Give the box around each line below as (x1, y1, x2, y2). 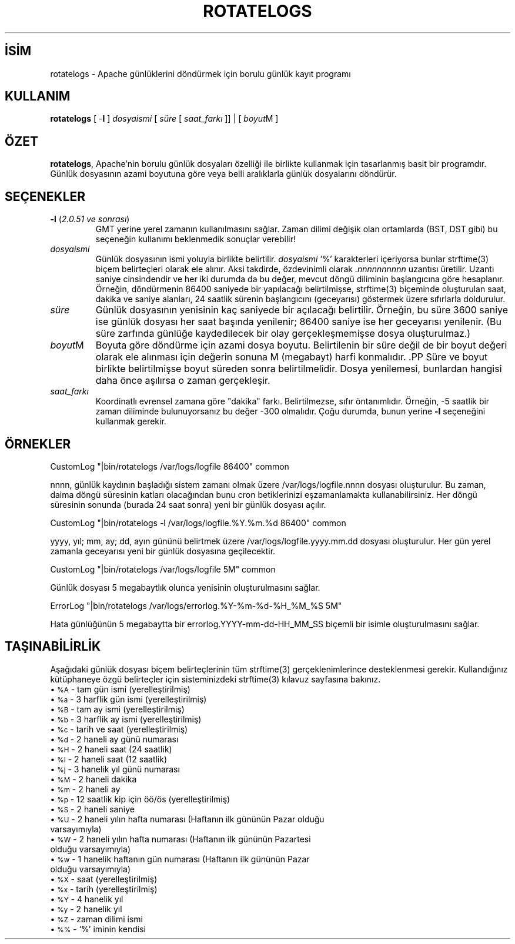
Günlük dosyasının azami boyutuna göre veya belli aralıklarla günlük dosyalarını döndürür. (50, 169, 397, 179)
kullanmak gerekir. (95, 416, 166, 427)
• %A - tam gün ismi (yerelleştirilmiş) (50, 684, 190, 694)
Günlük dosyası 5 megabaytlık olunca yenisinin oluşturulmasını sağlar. (50, 582, 320, 592)
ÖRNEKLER (5, 436, 71, 451)
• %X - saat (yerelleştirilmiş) (50, 873, 158, 884)
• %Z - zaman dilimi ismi (50, 913, 143, 924)
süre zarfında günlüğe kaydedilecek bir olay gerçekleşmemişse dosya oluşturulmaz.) (95, 327, 471, 340)
